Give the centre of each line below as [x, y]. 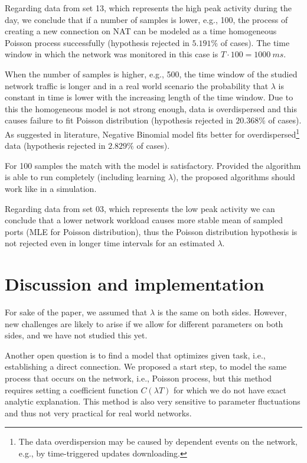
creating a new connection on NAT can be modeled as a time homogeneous [141, 31]
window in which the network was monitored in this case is [112, 54]
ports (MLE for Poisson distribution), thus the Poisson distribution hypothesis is [151, 231]
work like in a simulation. [51, 188]
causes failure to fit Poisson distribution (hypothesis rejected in [119, 120]
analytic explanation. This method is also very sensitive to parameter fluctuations [153, 401]
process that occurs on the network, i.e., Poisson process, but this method [138, 378]
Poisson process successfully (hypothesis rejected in [97, 42]
